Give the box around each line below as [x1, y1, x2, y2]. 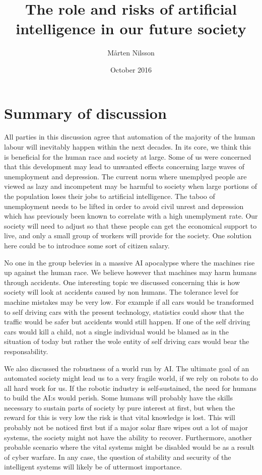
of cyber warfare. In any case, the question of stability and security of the [4, 451, 231, 462]
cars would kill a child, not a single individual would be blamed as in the [4, 326, 229, 336]
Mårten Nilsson [107, 47, 155, 58]
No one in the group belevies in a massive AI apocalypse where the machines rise [4, 257, 255, 267]
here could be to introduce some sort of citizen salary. [4, 240, 170, 250]
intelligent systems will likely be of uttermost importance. [4, 461, 182, 472]
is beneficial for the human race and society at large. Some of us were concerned [4, 151, 251, 162]
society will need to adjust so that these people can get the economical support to [4, 220, 257, 231]
